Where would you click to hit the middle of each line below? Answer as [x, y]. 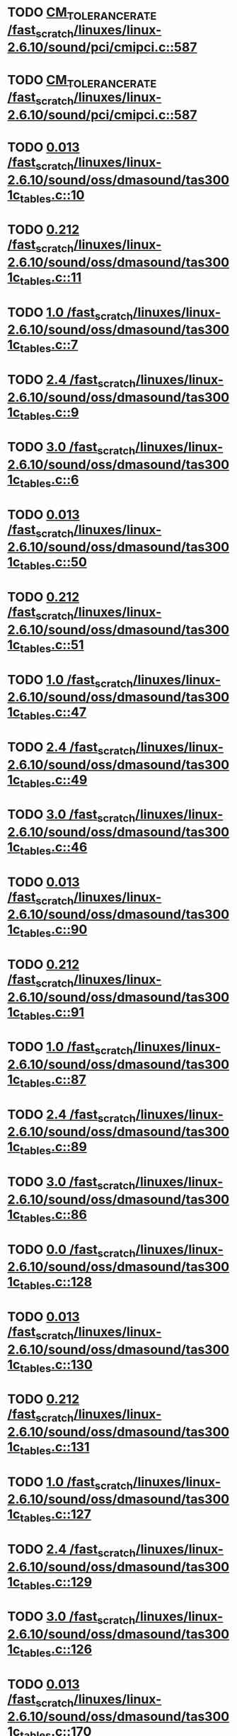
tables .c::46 [54, 848]
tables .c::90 [54, 931]
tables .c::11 [51, 278]
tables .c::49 [54, 781]
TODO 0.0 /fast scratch [71, 1250]
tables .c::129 [56, 1583]
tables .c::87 [53, 1081]
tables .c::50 [53, 563]
